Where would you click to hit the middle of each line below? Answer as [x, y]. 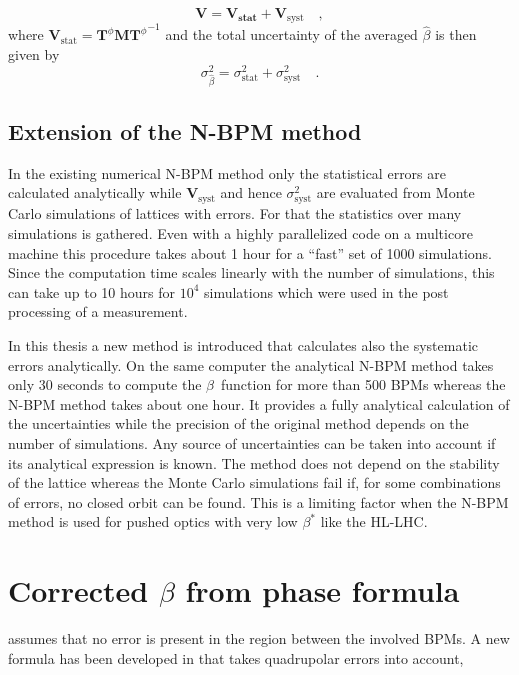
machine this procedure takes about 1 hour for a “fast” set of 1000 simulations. [250, 252]
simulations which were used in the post [326, 291]
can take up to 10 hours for [91, 291]
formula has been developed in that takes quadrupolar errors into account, [236, 657]
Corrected [78, 590]
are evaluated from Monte [395, 192]
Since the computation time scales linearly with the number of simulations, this [251, 272]
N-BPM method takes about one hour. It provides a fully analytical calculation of [259, 403]
